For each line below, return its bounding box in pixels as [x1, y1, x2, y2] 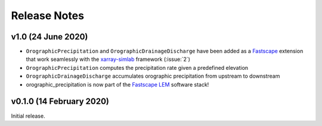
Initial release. [11, 112, 45, 119]
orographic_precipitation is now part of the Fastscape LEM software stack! [26, 81, 209, 88]
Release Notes [11, 9, 85, 22]
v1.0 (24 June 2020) [11, 32, 88, 42]
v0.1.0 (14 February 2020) [11, 96, 110, 107]
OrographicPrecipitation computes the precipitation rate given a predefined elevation [26, 64, 249, 71]
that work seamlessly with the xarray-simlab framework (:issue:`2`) [26, 56, 191, 63]
